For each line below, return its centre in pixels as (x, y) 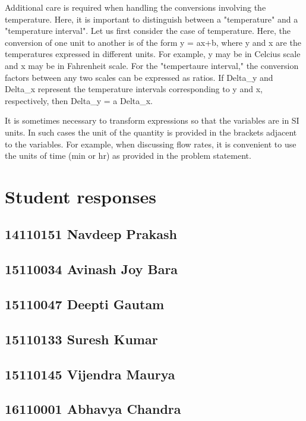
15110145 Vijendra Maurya (90, 374)
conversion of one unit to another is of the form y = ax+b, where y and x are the (153, 42)
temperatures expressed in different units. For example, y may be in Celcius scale (153, 54)
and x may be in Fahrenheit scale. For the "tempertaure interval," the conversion (152, 65)
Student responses (81, 196)
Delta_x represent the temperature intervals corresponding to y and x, (134, 89)
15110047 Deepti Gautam (85, 304)
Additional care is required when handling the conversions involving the (135, 7)
